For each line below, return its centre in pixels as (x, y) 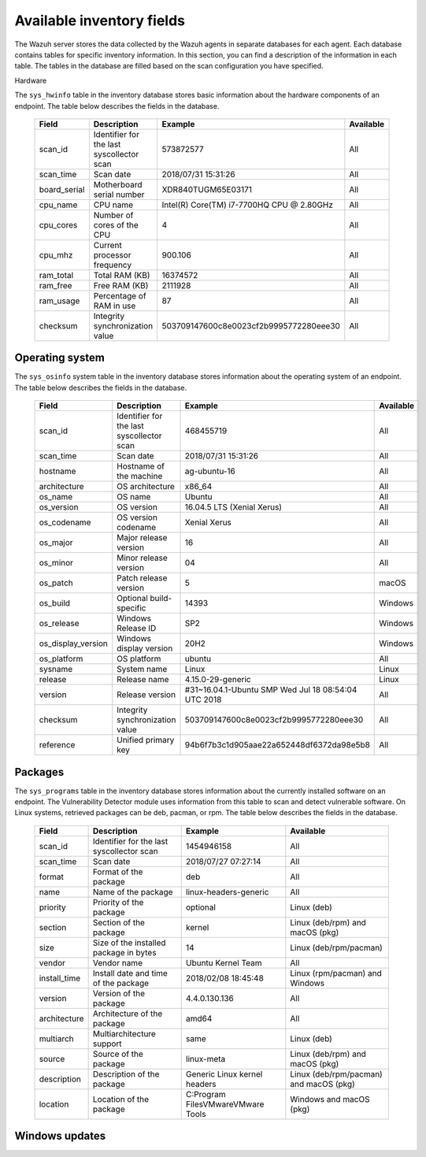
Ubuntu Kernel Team (224, 962)
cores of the (116, 224)
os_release (59, 624)
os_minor (56, 563)
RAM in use (115, 306)
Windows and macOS (330, 1099)
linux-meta (206, 1059)
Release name (143, 680)
